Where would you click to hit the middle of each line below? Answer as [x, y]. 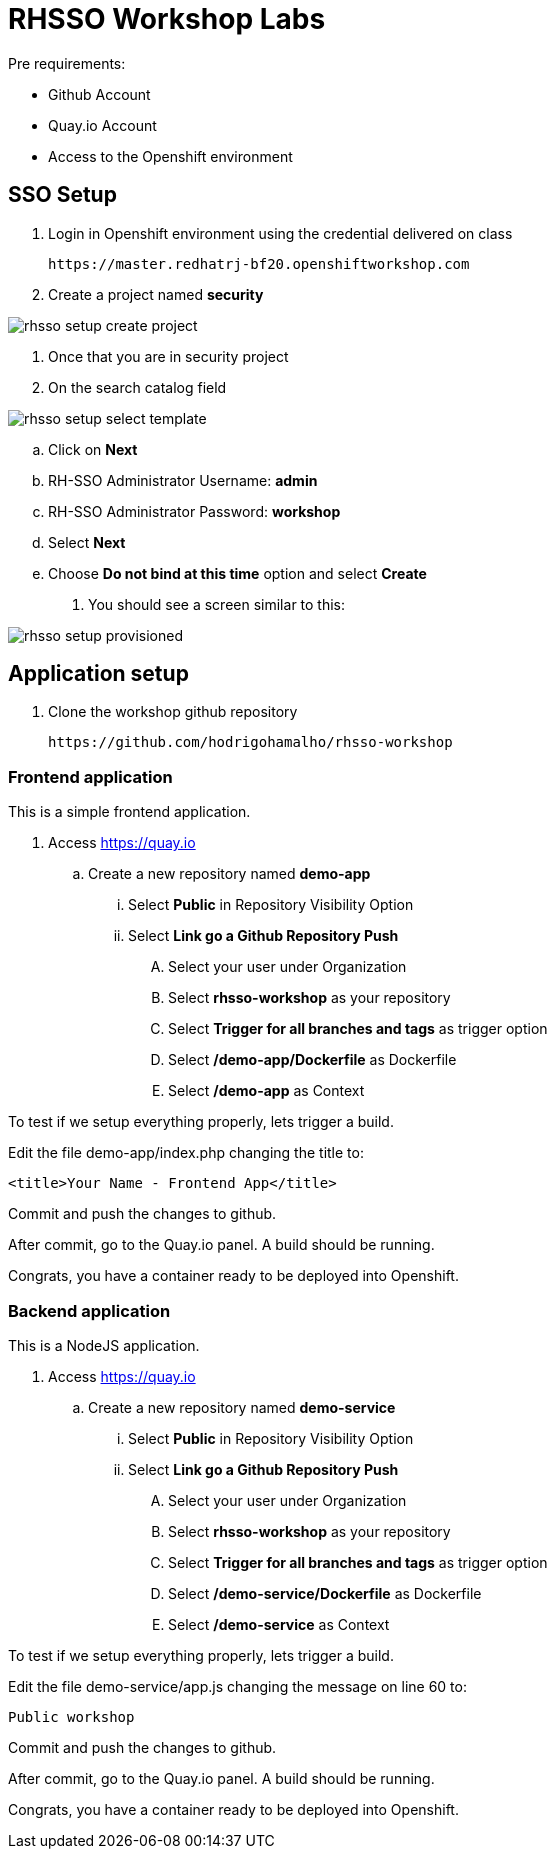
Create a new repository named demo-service [242, 1407]
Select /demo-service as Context [279, 1624]
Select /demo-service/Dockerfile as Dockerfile [325, 1593]
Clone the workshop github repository [173, 712]
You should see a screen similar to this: [217, 604]
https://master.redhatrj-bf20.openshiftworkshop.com [259, 263]
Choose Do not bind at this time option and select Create [237, 573]
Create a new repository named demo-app [229, 874]
